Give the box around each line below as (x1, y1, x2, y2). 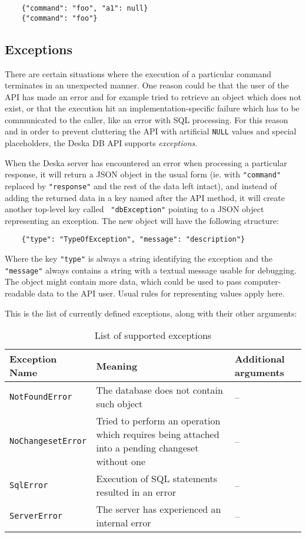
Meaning (96, 358, 138, 373)
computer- (244, 275, 281, 288)
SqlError (9, 480, 48, 490)
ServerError (9, 511, 63, 521)
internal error (96, 516, 151, 530)
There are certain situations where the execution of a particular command (5, 67, 272, 80)
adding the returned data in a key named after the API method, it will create (5, 191, 285, 203)
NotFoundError (9, 392, 72, 402)
